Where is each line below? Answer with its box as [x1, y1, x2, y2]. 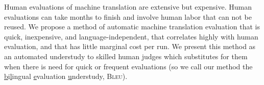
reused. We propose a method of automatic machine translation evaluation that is [4, 21, 260, 32]
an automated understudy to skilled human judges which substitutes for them [4, 51, 248, 61]
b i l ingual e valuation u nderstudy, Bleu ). [4, 71, 128, 81]
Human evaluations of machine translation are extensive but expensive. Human [4, 2, 252, 12]
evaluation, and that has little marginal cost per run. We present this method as [4, 41, 256, 52]
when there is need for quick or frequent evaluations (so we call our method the [4, 61, 253, 71]
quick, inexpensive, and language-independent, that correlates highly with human [4, 31, 258, 41]
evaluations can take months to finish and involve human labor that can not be [4, 11, 252, 22]
